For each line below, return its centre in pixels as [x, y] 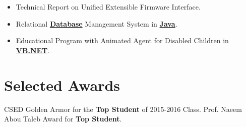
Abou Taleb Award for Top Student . [63, 119]
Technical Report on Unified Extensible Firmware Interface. [108, 7]
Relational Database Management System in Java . [97, 23]
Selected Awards [62, 85]
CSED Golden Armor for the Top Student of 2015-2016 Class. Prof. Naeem [123, 109]
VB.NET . [33, 50]
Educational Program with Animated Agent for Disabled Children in [122, 40]
